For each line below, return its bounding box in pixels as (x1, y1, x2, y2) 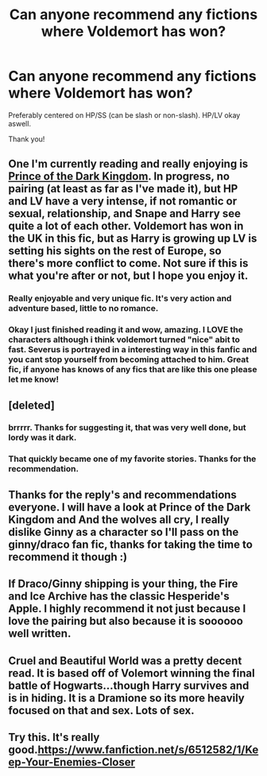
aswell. (8, 118, 32, 128)
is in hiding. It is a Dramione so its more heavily (8, 691, 245, 704)
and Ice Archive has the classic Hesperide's (8, 590, 230, 603)
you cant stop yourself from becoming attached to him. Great (8, 354, 250, 365)
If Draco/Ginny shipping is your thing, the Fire (8, 577, 238, 591)
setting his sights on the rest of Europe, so (8, 244, 222, 258)
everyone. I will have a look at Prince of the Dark (8, 500, 251, 514)
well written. (8, 627, 72, 641)
